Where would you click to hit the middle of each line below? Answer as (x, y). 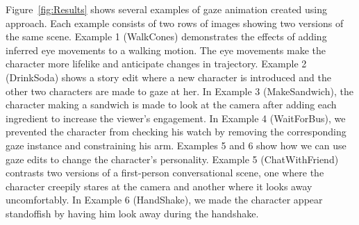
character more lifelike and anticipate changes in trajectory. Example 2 (156, 64)
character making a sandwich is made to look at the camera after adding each (171, 105)
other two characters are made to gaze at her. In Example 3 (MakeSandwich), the (179, 91)
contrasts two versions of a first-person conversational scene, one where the (165, 173)
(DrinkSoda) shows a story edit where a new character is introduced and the (168, 77)
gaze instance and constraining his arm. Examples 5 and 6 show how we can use (176, 145)
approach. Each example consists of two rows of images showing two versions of (175, 23)
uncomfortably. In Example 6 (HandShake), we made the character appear (164, 200)
